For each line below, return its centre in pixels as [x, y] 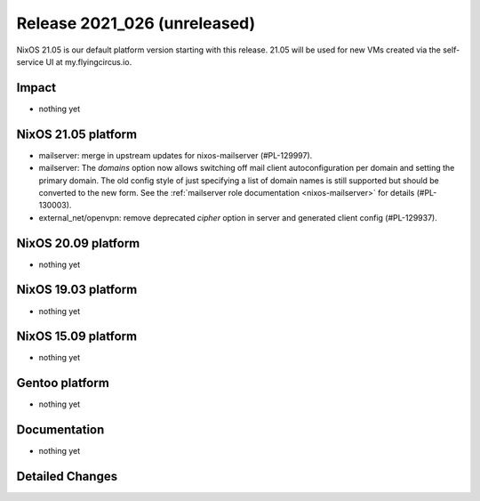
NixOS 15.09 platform [77, 337]
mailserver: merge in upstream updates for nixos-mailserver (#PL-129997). [176, 155]
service [30, 61]
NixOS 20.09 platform [78, 243]
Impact [36, 88]
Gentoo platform [63, 383]
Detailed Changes [67, 477]
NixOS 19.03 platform [77, 290]
